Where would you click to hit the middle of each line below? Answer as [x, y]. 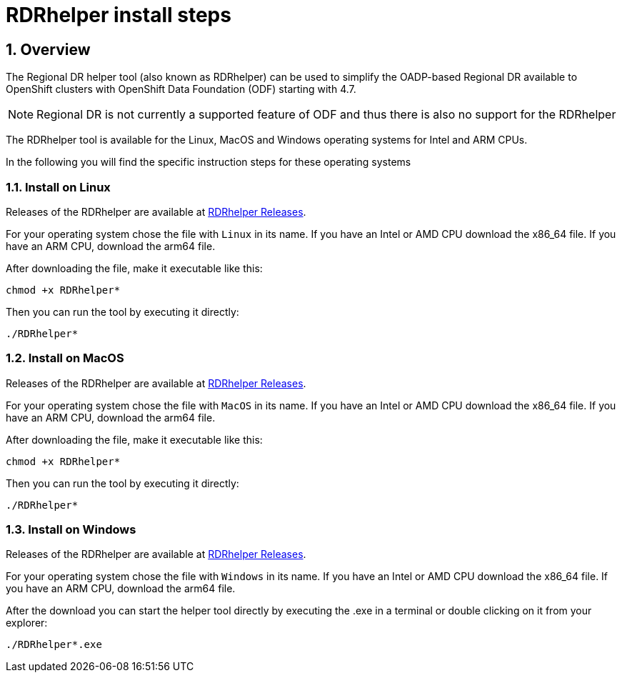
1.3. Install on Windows [71, 530]
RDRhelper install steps [119, 15]
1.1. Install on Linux [58, 187]
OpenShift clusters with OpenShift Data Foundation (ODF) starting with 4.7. [181, 89]
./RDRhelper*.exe [54, 645]
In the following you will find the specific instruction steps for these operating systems [209, 162]
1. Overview [48, 49]
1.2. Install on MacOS [65, 358]
